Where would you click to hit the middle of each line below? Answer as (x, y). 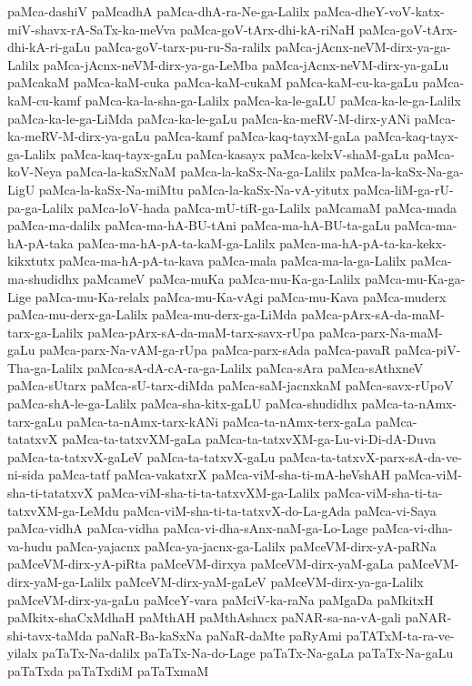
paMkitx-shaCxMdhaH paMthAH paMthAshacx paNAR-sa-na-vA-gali (204, 617)
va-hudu (30, 545)
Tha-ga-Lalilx (45, 367)
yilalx (23, 653)
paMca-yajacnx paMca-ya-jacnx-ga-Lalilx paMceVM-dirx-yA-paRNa (246, 545)
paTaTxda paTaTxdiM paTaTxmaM (108, 670)
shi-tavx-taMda (50, 635)
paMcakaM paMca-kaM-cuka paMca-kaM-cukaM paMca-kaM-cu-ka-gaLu (213, 82)
